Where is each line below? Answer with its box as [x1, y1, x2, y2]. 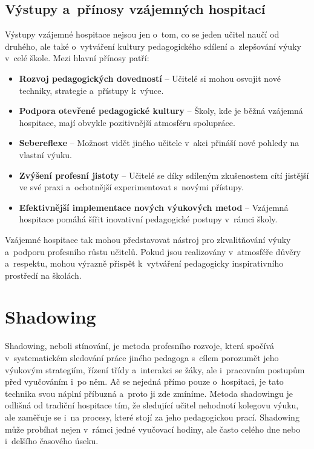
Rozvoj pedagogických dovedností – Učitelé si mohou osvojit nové [19, 72, 281, 84]
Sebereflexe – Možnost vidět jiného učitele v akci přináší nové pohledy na [19, 136, 299, 149]
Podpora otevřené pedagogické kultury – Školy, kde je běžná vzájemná [19, 104, 303, 117]
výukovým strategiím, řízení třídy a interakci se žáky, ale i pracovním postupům [5, 363, 305, 376]
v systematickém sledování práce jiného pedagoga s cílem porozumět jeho [5, 351, 279, 364]
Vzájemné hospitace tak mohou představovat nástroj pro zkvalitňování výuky [5, 233, 291, 245]
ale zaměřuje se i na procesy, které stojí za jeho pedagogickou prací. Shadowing [5, 410, 299, 423]
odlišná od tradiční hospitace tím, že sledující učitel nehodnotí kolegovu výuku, [5, 399, 299, 411]
